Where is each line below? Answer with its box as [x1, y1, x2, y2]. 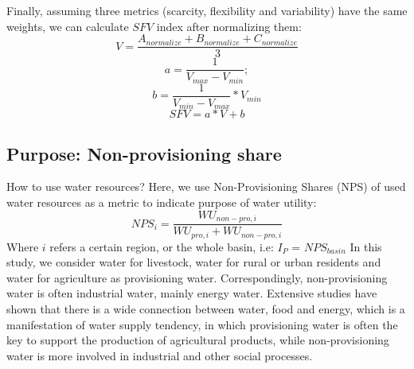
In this [350, 238, 382, 254]
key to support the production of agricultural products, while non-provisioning [6, 332, 389, 348]
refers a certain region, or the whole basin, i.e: [49, 238, 274, 254]
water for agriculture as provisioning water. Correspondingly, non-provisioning [6, 269, 388, 285]
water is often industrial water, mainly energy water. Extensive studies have [6, 285, 377, 301]
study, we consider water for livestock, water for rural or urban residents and [6, 254, 381, 270]
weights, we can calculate [6, 17, 129, 34]
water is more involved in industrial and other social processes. [6, 347, 313, 363]
